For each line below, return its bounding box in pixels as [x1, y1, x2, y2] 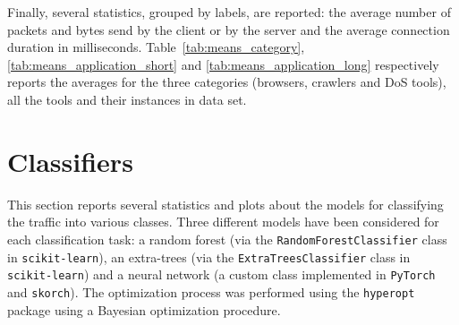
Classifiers [7, 142, 133, 179]
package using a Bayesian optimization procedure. [7, 300, 281, 319]
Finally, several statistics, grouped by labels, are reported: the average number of [7, 3, 451, 21]
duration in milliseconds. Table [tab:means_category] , [7, 38, 305, 56]
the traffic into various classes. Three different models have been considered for [7, 212, 439, 231]
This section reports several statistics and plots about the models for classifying [7, 194, 444, 213]
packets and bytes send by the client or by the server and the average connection [7, 20, 450, 38]
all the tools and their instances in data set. [7, 90, 247, 108]
